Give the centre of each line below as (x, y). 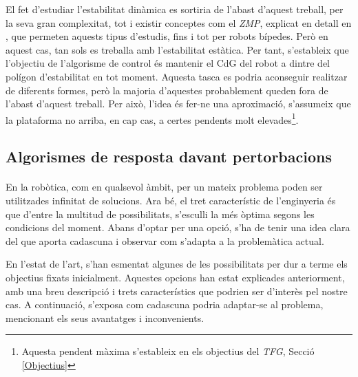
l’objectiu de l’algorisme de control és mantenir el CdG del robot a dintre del (168, 63)
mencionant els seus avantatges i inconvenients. (105, 317)
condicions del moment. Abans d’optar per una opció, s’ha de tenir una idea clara (178, 227)
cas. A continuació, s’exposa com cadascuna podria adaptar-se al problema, (165, 304)
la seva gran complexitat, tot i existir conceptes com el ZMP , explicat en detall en (179, 22)
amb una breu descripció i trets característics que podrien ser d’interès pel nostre (177, 291)
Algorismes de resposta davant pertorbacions (169, 157)
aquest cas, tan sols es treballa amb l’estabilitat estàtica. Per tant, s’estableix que (177, 49)
